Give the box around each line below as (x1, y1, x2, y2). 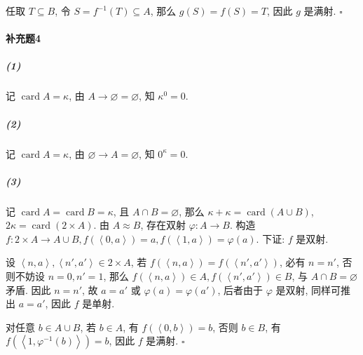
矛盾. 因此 (6, 282, 51, 297)
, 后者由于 (217, 282, 263, 297)
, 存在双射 (140, 217, 186, 232)
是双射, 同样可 (275, 282, 341, 297)
